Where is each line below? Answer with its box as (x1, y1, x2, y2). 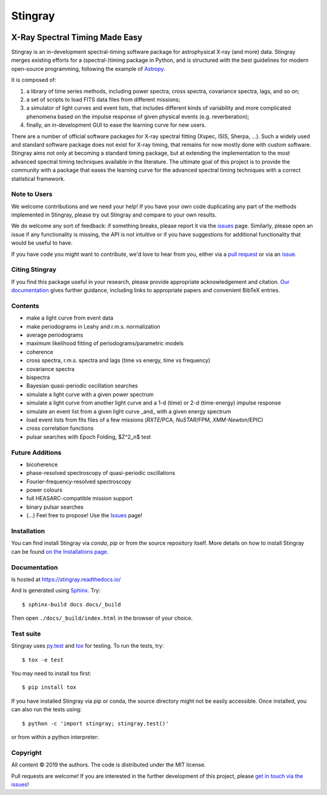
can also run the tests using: (11, 706, 82, 713)
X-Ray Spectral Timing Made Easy (11, 32, 142, 42)
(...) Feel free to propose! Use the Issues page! (26, 512, 142, 519)
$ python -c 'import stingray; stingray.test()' (22, 720, 169, 727)
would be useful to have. (11, 240, 73, 247)
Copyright (11, 748, 42, 757)
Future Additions (11, 448, 62, 457)
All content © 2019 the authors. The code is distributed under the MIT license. (11, 761, 206, 768)
